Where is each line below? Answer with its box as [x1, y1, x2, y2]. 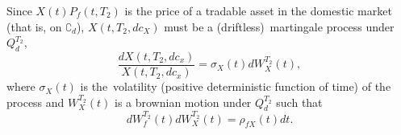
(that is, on [6, 18, 62, 35]
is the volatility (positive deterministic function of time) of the [80, 78, 391, 95]
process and [6, 93, 65, 110]
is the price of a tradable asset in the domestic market [124, 2, 392, 18]
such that [276, 93, 323, 110]
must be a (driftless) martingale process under [164, 18, 395, 35]
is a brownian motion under [115, 93, 252, 110]
